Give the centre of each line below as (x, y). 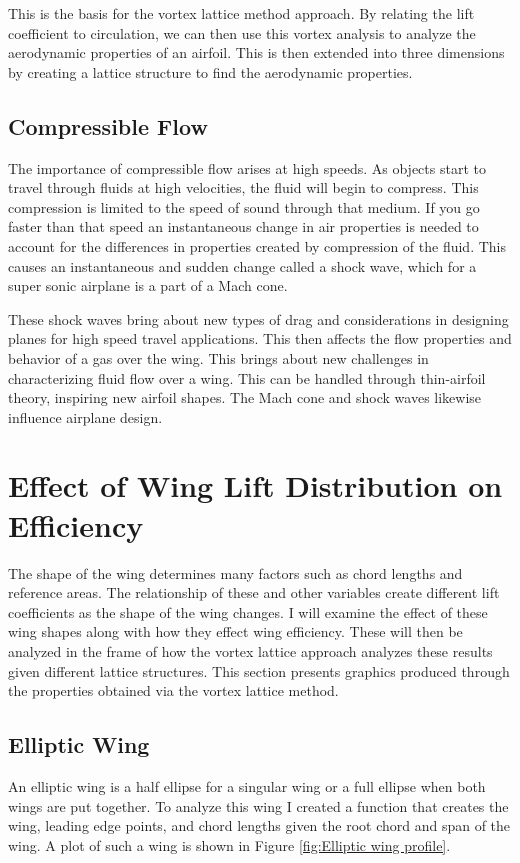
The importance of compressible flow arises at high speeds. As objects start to (247, 167)
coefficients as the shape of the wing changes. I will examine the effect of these (248, 611)
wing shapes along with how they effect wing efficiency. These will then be (235, 631)
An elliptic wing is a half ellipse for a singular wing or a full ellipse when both (247, 785)
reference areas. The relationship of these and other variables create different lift (254, 592)
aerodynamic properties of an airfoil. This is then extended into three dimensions (256, 52)
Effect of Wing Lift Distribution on (255, 485)
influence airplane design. (85, 416)
